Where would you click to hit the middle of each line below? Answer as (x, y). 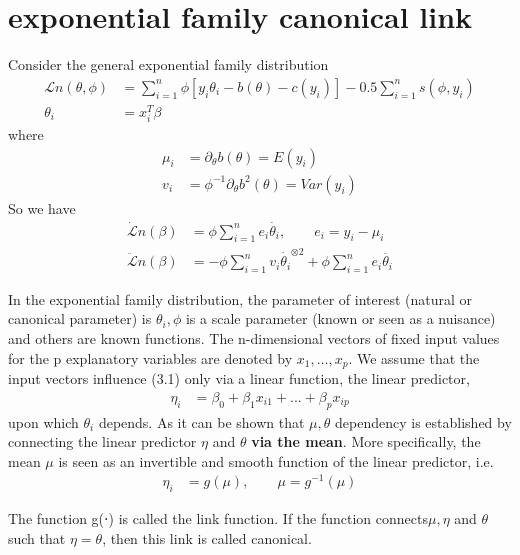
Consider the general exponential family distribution (168, 64)
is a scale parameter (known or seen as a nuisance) (340, 318)
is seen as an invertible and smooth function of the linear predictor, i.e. (276, 460)
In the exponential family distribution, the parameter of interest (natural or (240, 298)
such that (37, 537)
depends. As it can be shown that (201, 421)
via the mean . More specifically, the (366, 441)
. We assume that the (414, 357)
